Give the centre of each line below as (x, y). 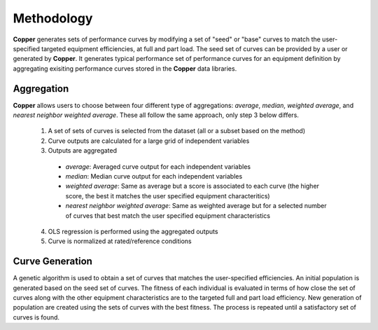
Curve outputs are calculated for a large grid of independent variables (149, 141)
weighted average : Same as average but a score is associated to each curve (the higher (192, 186)
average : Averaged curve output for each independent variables (158, 166)
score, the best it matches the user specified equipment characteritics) (168, 195)
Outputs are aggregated (83, 151)
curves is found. (36, 317)
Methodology (53, 18)
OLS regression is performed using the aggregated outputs (133, 231)
